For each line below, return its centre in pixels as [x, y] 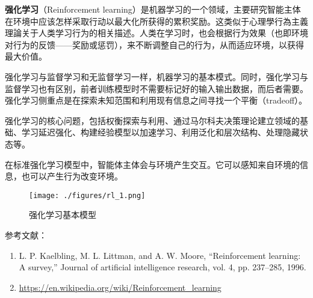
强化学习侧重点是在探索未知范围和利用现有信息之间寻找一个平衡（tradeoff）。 [156, 100]
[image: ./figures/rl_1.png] [87, 195]
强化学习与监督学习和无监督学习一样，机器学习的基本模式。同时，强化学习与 [156, 76]
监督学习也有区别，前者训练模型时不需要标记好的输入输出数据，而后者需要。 [156, 88]
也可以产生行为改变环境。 [72, 176]
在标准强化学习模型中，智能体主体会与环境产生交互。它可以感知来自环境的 [152, 164]
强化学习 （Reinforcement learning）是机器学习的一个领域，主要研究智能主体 [153, 9]
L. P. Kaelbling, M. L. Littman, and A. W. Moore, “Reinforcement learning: [160, 255]
